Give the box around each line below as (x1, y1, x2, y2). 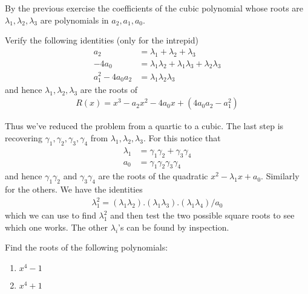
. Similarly (261, 170, 300, 182)
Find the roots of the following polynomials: (5, 241, 168, 254)
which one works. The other (5, 220, 108, 233)
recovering (5, 131, 42, 144)
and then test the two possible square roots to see (110, 209, 295, 222)
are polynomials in (40, 13, 109, 26)
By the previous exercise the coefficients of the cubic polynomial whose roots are (5, 2, 304, 14)
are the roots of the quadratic (98, 170, 208, 182)
